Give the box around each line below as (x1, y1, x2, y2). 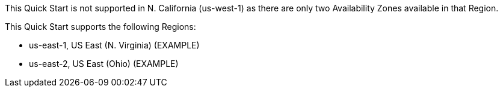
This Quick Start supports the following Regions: (5, 22, 196, 32)
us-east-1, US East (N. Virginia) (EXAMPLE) (29, 40, 200, 50)
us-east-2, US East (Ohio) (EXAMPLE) (29, 59, 179, 69)
